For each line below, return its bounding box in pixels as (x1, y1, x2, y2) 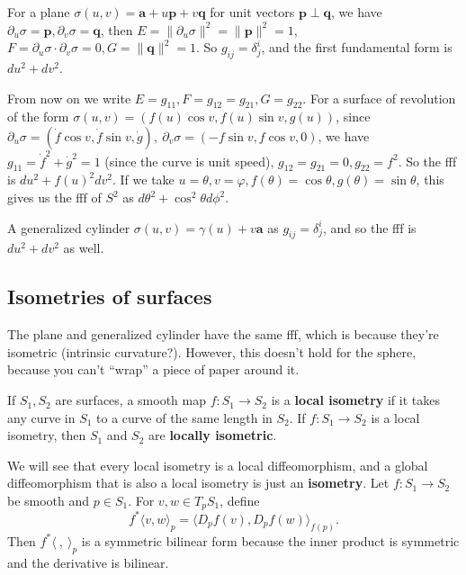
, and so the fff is (322, 218, 417, 237)
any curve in (7, 408, 76, 427)
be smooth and (7, 491, 90, 510)
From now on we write (7, 88, 131, 107)
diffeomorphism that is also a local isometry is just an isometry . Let (7, 473, 390, 492)
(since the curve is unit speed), (104, 151, 274, 170)
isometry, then (7, 426, 86, 445)
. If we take (112, 170, 175, 189)
